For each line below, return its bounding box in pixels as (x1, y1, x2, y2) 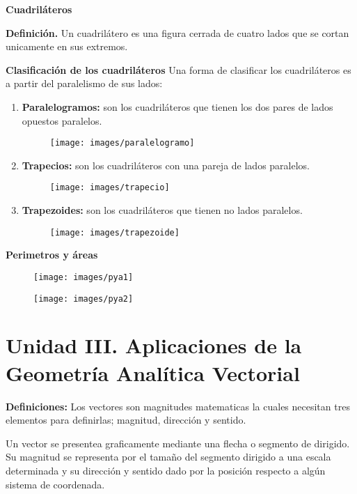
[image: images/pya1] (33, 272, 134, 282)
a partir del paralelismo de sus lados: (6, 76, 163, 91)
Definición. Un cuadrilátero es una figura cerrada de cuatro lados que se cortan (6, 25, 349, 40)
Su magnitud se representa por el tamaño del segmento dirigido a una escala (6, 449, 331, 464)
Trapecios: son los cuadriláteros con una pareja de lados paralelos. (22, 157, 310, 172)
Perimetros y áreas (6, 247, 98, 262)
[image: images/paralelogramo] (49, 138, 195, 148)
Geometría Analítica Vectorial (6, 358, 300, 387)
